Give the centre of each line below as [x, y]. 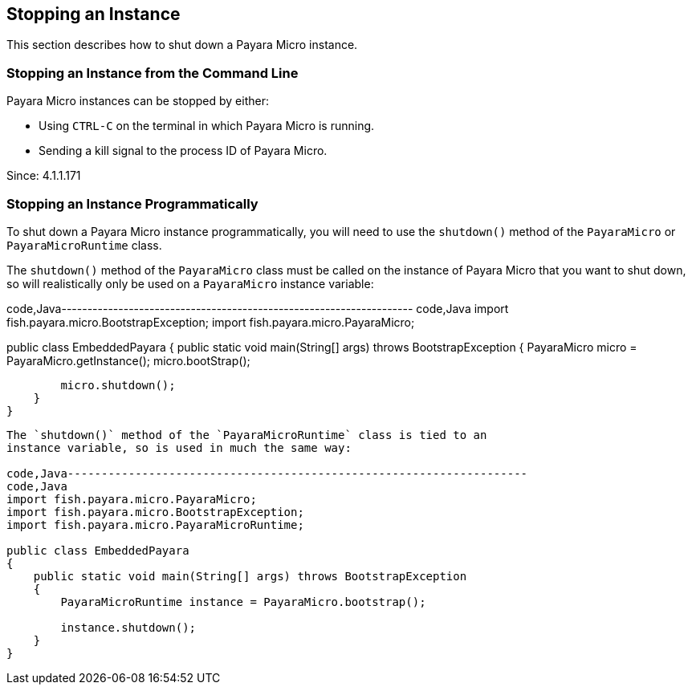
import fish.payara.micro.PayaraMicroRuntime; [155, 524]
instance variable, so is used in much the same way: [179, 447]
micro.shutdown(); [118, 385]
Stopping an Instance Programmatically [132, 203]
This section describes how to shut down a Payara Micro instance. [182, 45]
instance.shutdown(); [128, 627]
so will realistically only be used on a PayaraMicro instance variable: [190, 283]
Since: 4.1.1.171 [44, 176]
